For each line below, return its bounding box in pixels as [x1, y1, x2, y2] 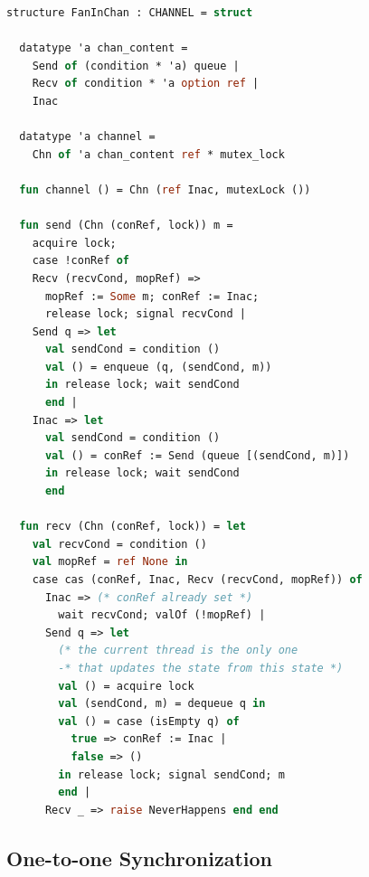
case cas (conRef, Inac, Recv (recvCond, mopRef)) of [32, 573, 363, 586]
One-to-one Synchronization [6, 844, 273, 872]
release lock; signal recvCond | [44, 307, 246, 321]
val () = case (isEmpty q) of [58, 714, 240, 728]
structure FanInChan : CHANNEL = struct [6, 6, 253, 19]
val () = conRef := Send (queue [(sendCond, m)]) [44, 448, 350, 462]
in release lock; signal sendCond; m [58, 768, 285, 781]
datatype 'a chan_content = [19, 42, 188, 55]
